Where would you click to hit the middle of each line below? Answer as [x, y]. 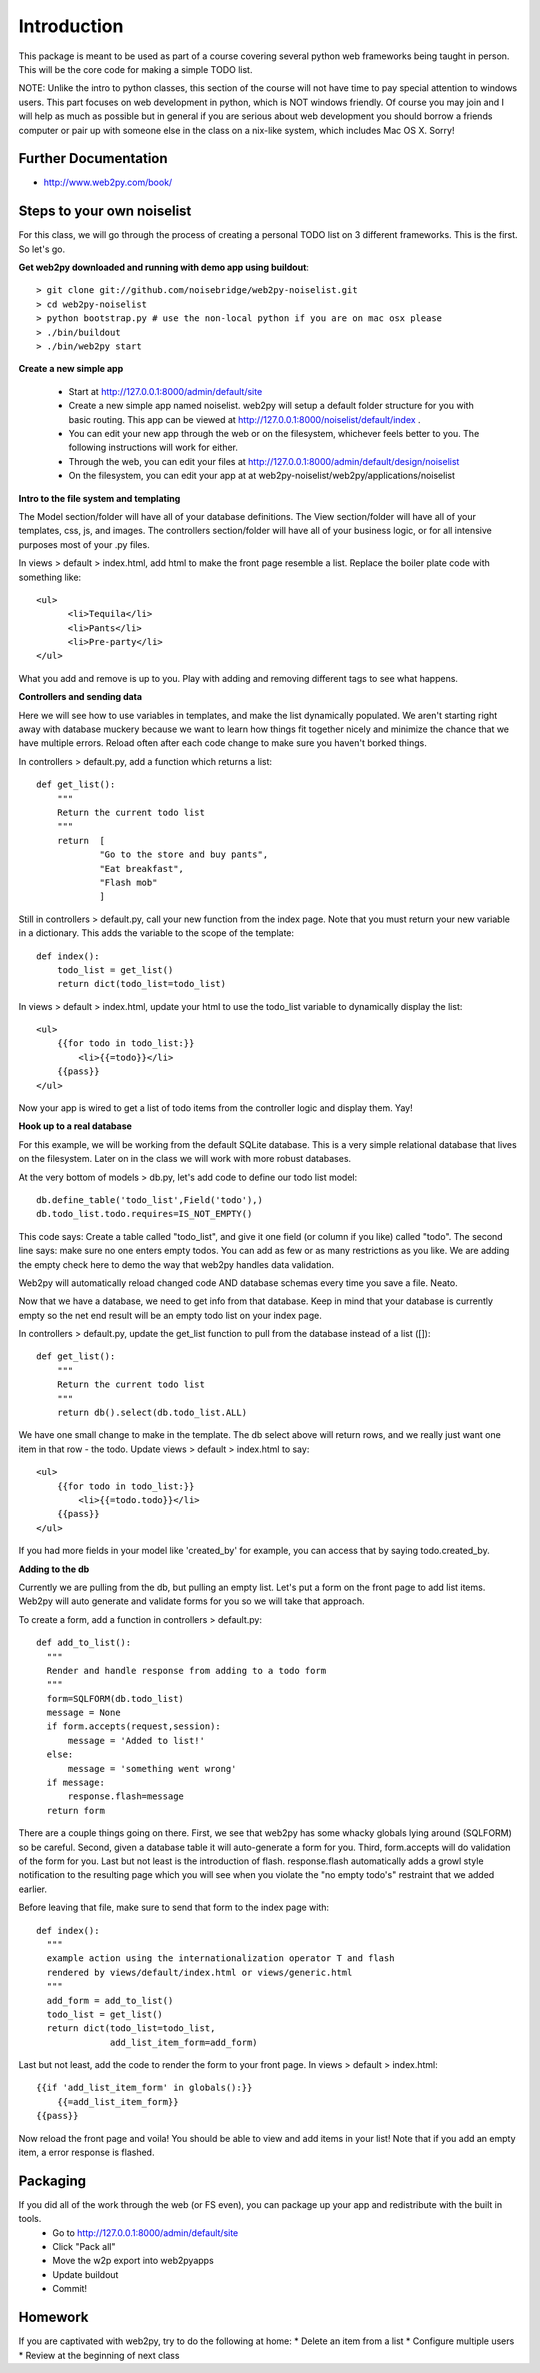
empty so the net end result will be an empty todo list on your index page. [170, 1315]
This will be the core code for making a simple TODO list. [135, 69]
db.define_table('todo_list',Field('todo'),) [150, 1199]
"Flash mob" [128, 882]
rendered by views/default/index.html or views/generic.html [199, 1972]
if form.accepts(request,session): [134, 1726]
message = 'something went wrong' [152, 1768]
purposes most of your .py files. [84, 544]
